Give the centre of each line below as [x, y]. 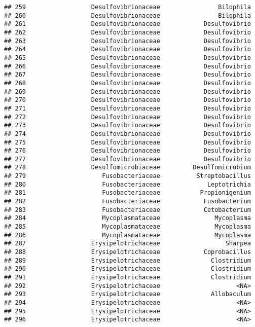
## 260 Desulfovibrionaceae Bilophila [128, 15]
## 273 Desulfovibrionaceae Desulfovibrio [128, 125]
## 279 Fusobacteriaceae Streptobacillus [128, 176]
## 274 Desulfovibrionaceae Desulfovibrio [128, 134]
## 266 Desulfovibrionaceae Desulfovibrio [128, 66]
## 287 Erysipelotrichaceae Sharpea [128, 244]
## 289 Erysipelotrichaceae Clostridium [128, 260]
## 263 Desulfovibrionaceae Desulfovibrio [128, 41]
